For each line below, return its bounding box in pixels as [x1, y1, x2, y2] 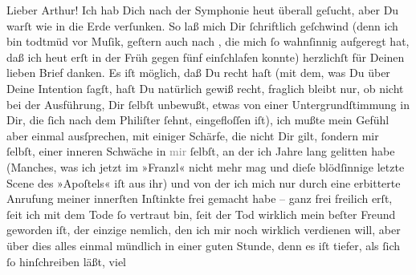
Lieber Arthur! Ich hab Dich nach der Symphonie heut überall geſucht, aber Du [6, 2, 399, 18]
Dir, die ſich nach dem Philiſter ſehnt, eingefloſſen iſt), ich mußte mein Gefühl [6, 111, 389, 128]
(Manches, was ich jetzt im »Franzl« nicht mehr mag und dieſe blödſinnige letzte [6, 158, 405, 175]
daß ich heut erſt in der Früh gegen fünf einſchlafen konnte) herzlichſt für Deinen [6, 48, 405, 65]
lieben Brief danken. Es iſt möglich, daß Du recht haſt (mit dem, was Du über [6, 64, 390, 81]
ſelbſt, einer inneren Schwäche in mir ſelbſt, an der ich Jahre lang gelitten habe [6, 143, 395, 160]
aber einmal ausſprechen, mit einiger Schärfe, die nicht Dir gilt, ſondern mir [6, 127, 379, 144]
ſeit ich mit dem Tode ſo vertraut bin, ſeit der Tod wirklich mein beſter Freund [6, 205, 396, 222]
